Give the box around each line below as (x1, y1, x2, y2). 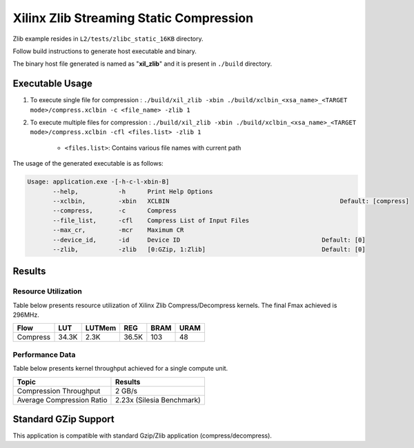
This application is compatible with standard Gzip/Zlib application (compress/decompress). (12, 431, 273, 440)
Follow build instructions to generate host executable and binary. (12, 47, 197, 55)
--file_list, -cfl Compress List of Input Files (52, 216, 250, 224)
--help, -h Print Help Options (52, 187, 213, 195)
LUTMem (85, 323, 117, 333)
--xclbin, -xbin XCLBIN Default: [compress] (52, 197, 410, 205)
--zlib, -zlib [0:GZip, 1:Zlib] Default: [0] (52, 245, 366, 253)
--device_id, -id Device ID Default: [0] (52, 235, 366, 244)
